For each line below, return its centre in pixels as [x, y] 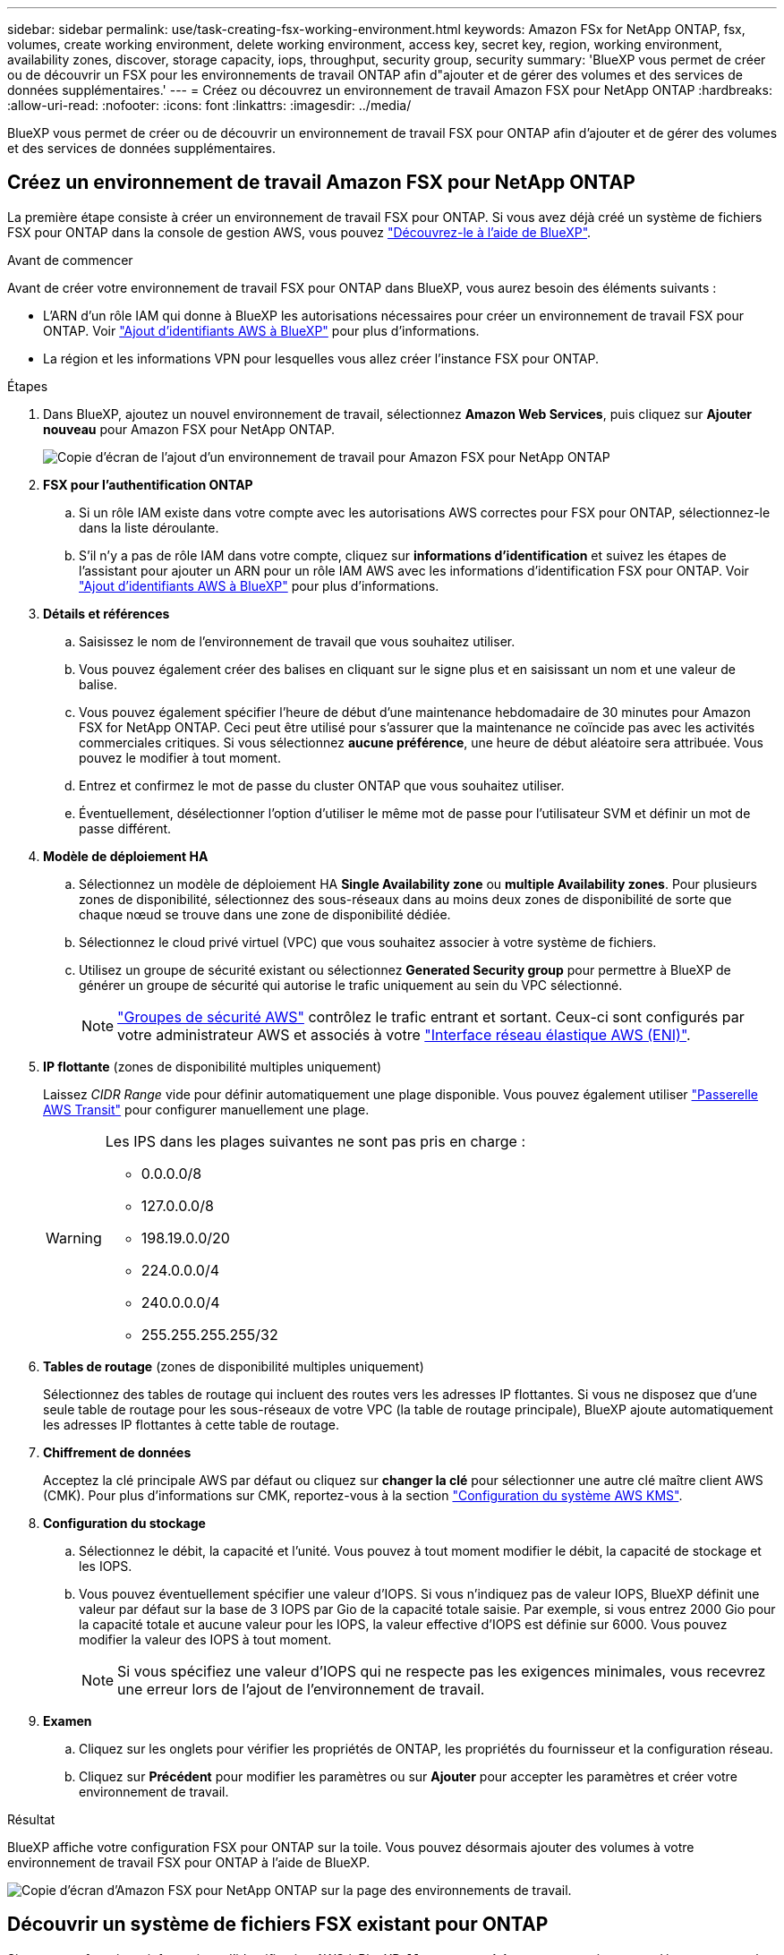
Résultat [31, 1819]
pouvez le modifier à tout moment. [180, 757]
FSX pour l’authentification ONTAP [148, 484]
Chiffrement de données [117, 1452]
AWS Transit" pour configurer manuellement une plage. [206, 1109]
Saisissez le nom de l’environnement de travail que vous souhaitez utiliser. [297, 641]
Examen [68, 1720]
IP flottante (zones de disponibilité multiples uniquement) [213, 1066]
